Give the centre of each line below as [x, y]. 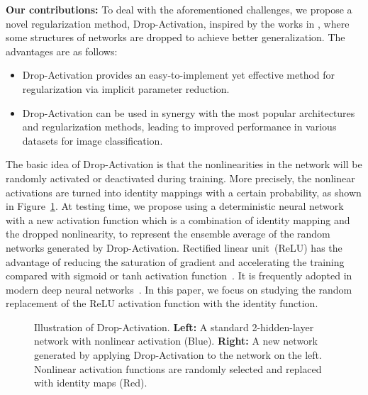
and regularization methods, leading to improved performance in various [179, 127]
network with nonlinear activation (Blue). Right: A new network [176, 341]
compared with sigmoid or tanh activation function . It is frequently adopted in [179, 276]
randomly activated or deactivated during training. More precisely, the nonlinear [180, 178]
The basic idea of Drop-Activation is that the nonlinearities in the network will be [184, 164]
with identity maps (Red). [91, 383]
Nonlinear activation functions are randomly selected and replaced [178, 368]
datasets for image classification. [93, 140]
